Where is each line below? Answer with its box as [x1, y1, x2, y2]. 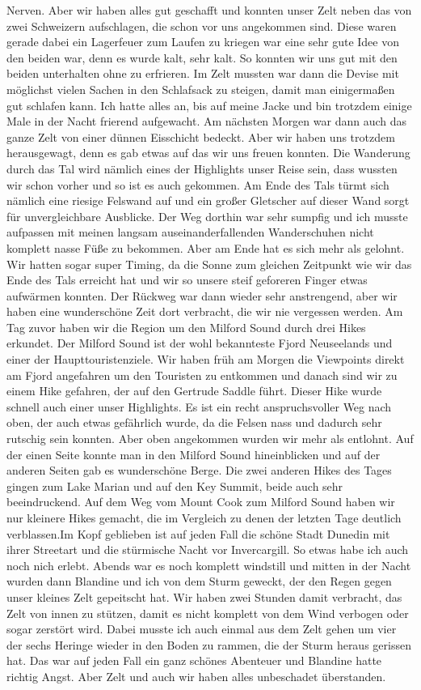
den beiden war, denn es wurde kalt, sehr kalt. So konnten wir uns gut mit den [6, 49, 398, 66]
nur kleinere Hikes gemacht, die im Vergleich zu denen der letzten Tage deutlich [6, 509, 402, 526]
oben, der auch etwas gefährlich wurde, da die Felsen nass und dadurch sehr [6, 414, 382, 431]
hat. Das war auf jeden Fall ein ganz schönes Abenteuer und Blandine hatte [6, 652, 382, 669]
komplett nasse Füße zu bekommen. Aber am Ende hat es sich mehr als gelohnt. [6, 239, 405, 256]
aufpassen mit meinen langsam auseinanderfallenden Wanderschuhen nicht [6, 224, 374, 241]
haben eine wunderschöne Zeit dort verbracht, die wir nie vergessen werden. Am [6, 303, 403, 320]
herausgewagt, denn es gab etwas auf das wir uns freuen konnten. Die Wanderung [6, 144, 410, 161]
